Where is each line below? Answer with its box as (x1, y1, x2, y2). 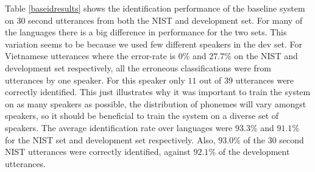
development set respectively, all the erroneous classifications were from (5, 61, 271, 74)
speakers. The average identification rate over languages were (5, 121, 233, 134)
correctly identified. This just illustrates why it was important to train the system (5, 85, 311, 98)
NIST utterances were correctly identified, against (5, 145, 191, 158)
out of (199, 73, 222, 86)
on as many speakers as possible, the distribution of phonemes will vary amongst (5, 97, 306, 110)
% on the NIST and (224, 49, 298, 62)
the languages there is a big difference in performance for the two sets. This (5, 26, 287, 38)
